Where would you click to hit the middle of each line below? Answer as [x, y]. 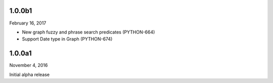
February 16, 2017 [28, 23]
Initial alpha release [30, 74]
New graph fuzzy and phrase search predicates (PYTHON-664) [88, 32]
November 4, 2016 [29, 65]
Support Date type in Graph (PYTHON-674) [67, 39]
